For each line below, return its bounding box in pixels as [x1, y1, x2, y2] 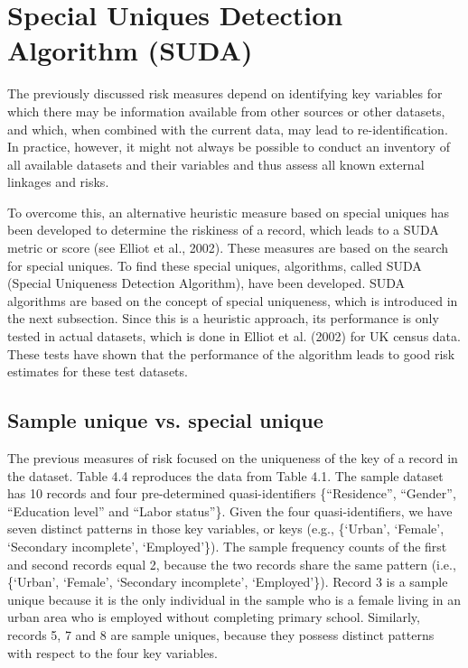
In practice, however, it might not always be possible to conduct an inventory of [7, 137, 450, 156]
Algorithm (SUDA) [7, 32, 253, 69]
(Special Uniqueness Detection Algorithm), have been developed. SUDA [7, 274, 406, 292]
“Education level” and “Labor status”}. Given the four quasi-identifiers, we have [7, 501, 453, 520]
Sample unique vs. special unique [7, 406, 323, 434]
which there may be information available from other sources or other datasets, [7, 101, 445, 120]
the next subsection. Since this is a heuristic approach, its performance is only [7, 309, 439, 328]
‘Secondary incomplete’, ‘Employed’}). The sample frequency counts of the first [7, 536, 447, 555]
